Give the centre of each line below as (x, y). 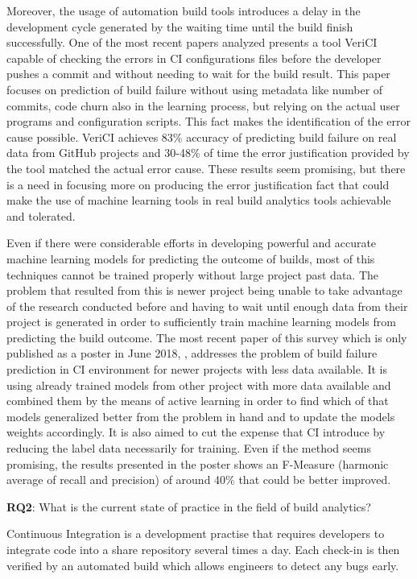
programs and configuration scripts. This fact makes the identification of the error (208, 121)
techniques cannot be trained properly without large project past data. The (192, 274)
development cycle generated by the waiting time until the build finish (180, 26)
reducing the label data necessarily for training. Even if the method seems (189, 448)
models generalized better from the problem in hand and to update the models (201, 416)
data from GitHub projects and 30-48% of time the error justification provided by (208, 153)
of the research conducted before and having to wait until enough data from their (207, 306)
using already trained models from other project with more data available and (199, 385)
